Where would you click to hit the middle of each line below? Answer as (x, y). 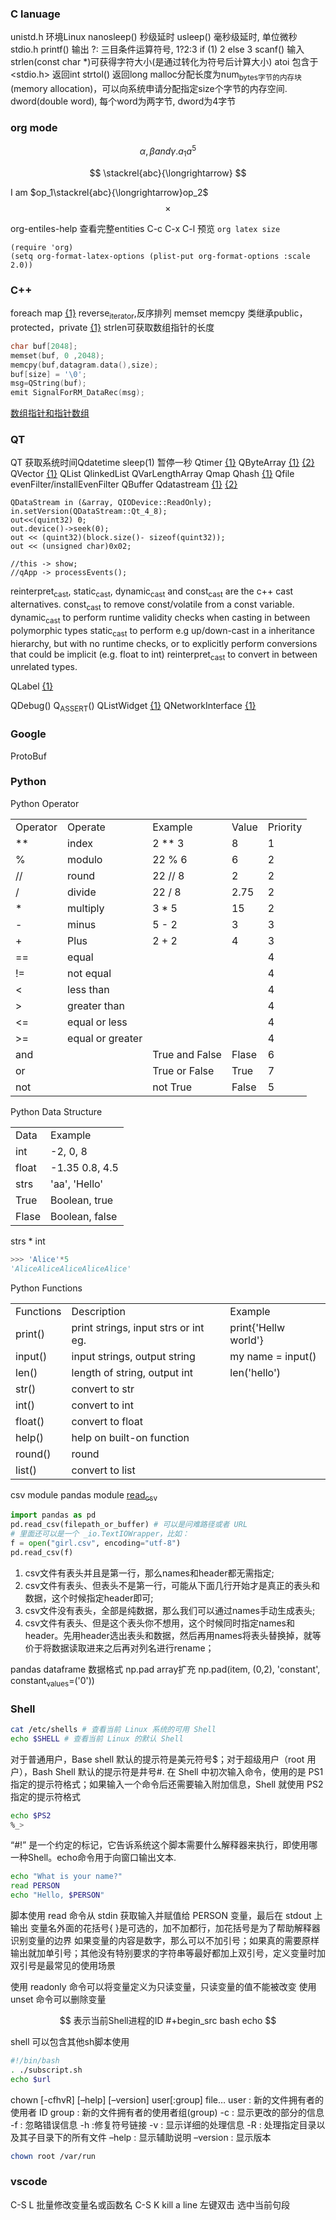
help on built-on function (130, 1437)
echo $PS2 (31, 1815)
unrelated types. (44, 667)
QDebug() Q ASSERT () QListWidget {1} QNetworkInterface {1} (133, 707)
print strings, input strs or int (138, 1327)
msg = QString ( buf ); (48, 383)
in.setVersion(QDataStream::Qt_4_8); (89, 512)
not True (172, 1087)
